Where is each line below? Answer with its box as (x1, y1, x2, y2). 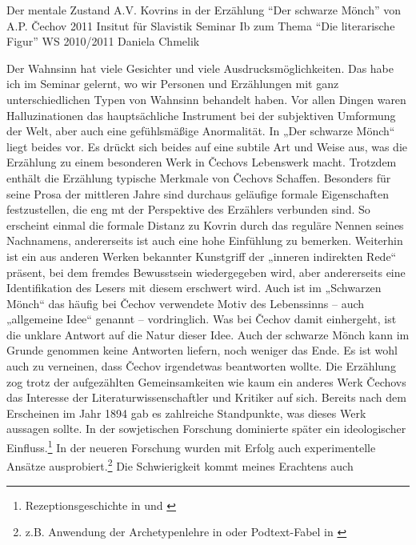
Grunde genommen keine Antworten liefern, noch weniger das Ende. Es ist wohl (6, 342, 398, 359)
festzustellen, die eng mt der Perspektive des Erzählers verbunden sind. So (6, 201, 370, 218)
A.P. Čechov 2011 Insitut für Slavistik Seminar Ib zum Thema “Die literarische (6, 17, 395, 34)
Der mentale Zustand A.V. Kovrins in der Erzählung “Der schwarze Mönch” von (6, 2, 401, 18)
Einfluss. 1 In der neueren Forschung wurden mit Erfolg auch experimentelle (6, 437, 376, 455)
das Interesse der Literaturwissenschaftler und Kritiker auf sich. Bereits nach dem (6, 389, 406, 406)
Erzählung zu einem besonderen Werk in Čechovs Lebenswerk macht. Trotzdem (6, 154, 397, 170)
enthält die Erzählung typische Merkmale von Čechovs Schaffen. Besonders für (6, 169, 391, 186)
